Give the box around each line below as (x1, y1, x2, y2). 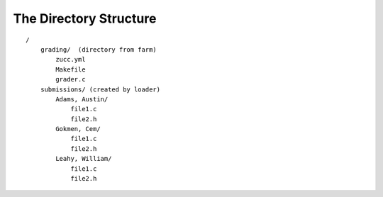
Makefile (55, 65, 86, 74)
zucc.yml (55, 55, 86, 64)
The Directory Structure (13, 11, 157, 26)
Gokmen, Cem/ (55, 125, 101, 133)
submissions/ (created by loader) (40, 85, 161, 94)
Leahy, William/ (55, 154, 112, 163)
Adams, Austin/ (55, 95, 109, 103)
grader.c (55, 75, 86, 84)
